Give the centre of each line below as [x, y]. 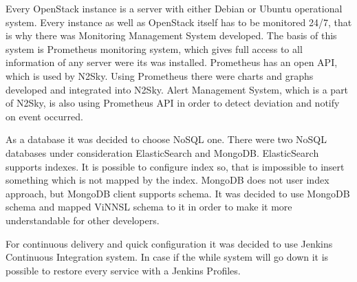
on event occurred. [44, 116]
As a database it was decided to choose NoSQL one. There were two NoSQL [166, 139]
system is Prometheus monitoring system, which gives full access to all [154, 48]
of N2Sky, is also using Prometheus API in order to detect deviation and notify [173, 103]
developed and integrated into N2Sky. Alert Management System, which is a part [177, 89]
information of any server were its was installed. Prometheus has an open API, [172, 62]
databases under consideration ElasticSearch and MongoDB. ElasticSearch [162, 152]
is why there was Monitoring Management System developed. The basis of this [171, 35]
